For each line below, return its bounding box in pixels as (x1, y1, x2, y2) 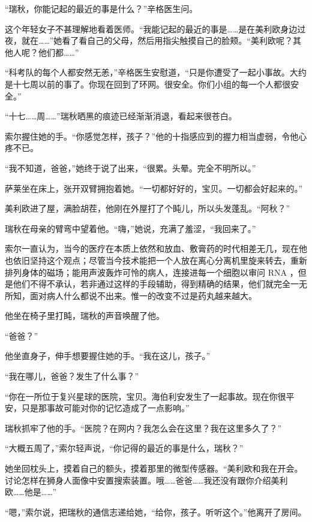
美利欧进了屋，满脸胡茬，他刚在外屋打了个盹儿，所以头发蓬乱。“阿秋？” (5, 202, 290, 215)
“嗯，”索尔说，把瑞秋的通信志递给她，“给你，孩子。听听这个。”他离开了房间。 (5, 505, 307, 518)
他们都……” (38, 46, 79, 58)
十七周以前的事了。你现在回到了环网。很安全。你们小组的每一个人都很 (13, 77, 290, 90)
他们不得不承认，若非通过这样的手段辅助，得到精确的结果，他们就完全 (13, 277, 290, 290)
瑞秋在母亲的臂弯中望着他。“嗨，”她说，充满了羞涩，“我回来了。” (5, 222, 256, 234)
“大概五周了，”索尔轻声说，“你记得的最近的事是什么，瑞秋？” (5, 442, 244, 454)
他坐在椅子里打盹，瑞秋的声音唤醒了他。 (5, 309, 164, 322)
